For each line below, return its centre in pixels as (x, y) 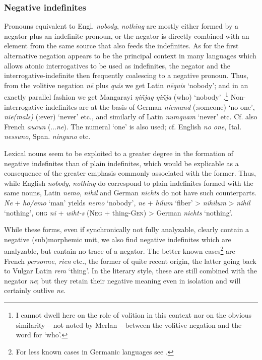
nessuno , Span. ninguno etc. (47, 136)
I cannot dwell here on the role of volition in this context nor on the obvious (134, 314)
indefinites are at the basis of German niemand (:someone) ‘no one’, (150, 106)
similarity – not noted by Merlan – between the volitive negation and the (129, 325)
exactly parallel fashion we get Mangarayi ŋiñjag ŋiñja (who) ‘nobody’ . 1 (116, 96)
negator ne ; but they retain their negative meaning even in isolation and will (122, 280)
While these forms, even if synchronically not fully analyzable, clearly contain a (127, 229)
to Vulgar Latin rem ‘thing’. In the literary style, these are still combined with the (131, 271)
